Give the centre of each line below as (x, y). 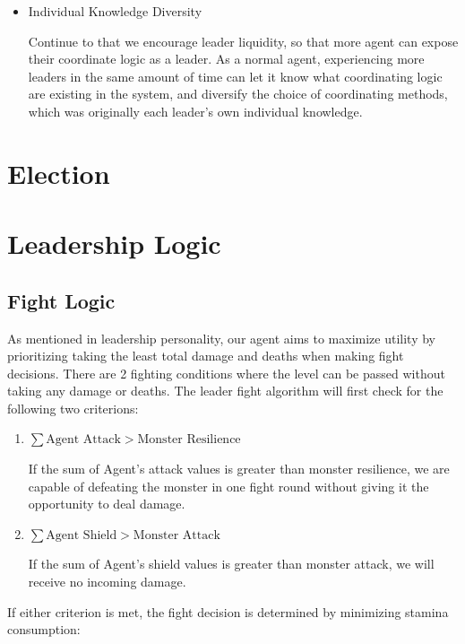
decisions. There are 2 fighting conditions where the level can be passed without (226, 373)
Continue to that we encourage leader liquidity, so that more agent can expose (243, 41)
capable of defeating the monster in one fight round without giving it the (228, 486)
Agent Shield (82, 535)
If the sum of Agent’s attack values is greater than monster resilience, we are (239, 469)
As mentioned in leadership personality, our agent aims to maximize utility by (221, 338)
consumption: (44, 629)
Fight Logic (61, 300)
